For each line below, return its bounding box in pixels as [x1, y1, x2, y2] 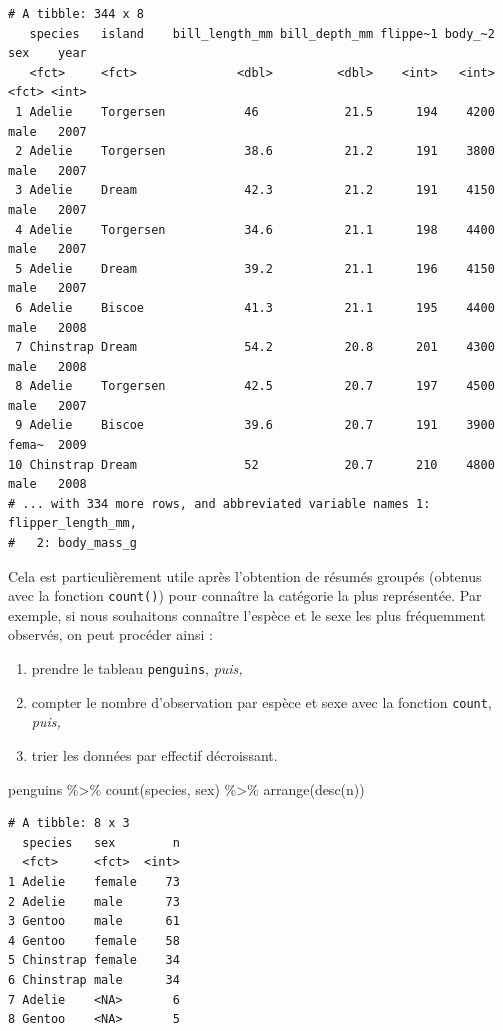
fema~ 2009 [8, 438, 87, 453]
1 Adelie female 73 [8, 874, 180, 889]
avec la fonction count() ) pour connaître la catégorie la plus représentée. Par [8, 585, 482, 606]
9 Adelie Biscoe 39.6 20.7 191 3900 [15, 418, 495, 433]
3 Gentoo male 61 [8, 914, 180, 929]
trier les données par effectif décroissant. [31, 744, 278, 765]
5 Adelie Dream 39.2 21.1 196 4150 [15, 261, 495, 276]
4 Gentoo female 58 [8, 933, 180, 948]
